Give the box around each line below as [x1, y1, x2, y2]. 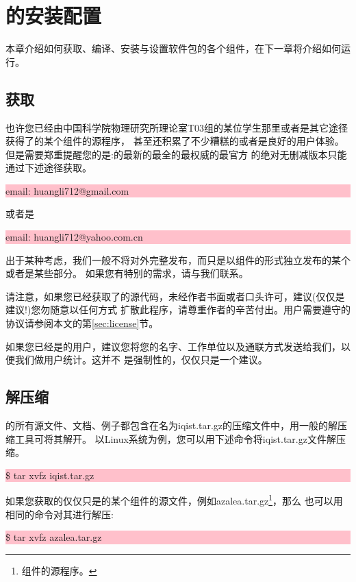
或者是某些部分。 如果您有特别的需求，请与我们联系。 [5, 266, 249, 280]
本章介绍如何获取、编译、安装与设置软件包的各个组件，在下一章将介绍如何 [5, 41, 341, 56]
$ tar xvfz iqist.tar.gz [5, 468, 94, 482]
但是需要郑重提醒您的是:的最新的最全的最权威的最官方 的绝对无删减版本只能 [5, 147, 347, 161]
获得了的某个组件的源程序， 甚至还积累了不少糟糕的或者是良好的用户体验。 [5, 134, 344, 148]
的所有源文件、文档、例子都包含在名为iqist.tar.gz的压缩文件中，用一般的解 [5, 418, 338, 433]
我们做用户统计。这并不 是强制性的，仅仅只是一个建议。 [14, 352, 268, 367]
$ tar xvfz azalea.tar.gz [5, 530, 102, 544]
